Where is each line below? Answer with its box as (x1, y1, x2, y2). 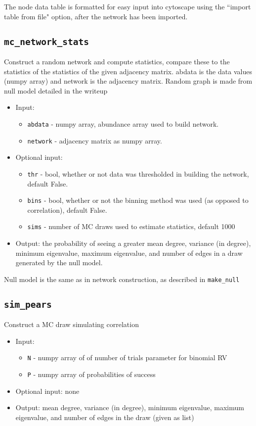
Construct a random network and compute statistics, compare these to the (4, 56, 230, 66)
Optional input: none (15, 385, 80, 396)
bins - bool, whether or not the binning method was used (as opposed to (27, 195, 249, 205)
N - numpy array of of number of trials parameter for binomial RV (27, 352, 227, 363)
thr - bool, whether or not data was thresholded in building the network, (27, 168, 249, 179)
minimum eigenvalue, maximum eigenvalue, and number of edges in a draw (15, 247, 243, 258)
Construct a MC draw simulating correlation (4, 319, 139, 330)
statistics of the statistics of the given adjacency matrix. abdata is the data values (4, 66, 252, 76)
